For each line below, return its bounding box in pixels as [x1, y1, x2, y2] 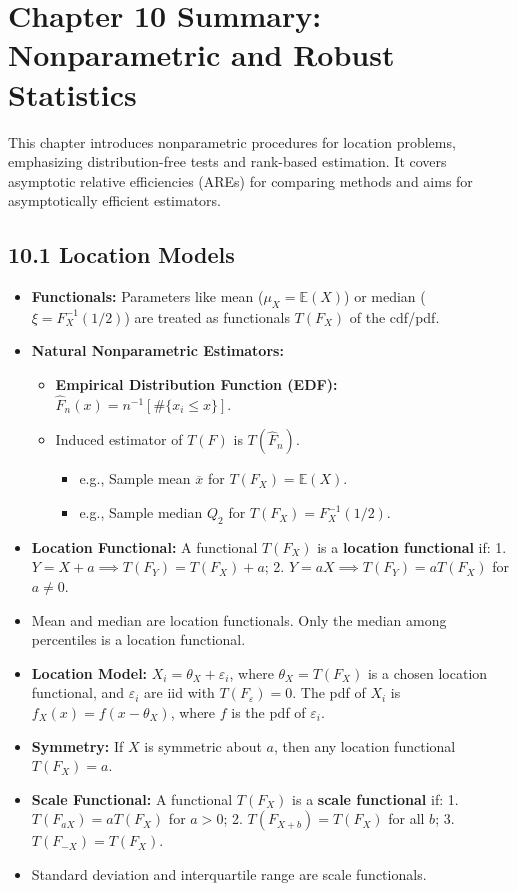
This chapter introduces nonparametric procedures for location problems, [8, 131, 456, 152]
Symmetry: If [31, 735, 124, 756]
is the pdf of [231, 702, 306, 723]
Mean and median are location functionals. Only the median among [31, 609, 447, 630]
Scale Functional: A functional [31, 788, 233, 809]
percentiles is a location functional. [31, 629, 246, 650]
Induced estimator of [55, 429, 183, 450]
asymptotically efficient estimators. [8, 190, 221, 211]
